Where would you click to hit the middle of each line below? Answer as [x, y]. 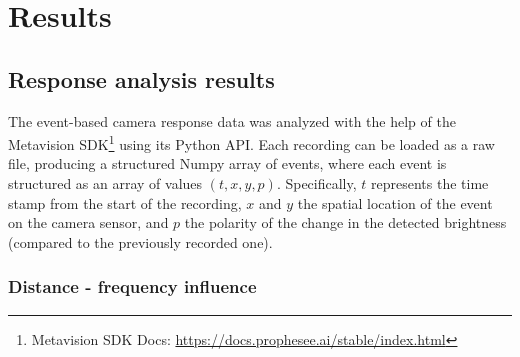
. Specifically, [316, 183]
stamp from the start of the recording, [125, 202]
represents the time [430, 183]
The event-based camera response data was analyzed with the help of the [232, 120]
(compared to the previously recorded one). [140, 241]
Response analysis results [141, 78]
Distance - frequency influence [132, 286]
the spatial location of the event [395, 202]
